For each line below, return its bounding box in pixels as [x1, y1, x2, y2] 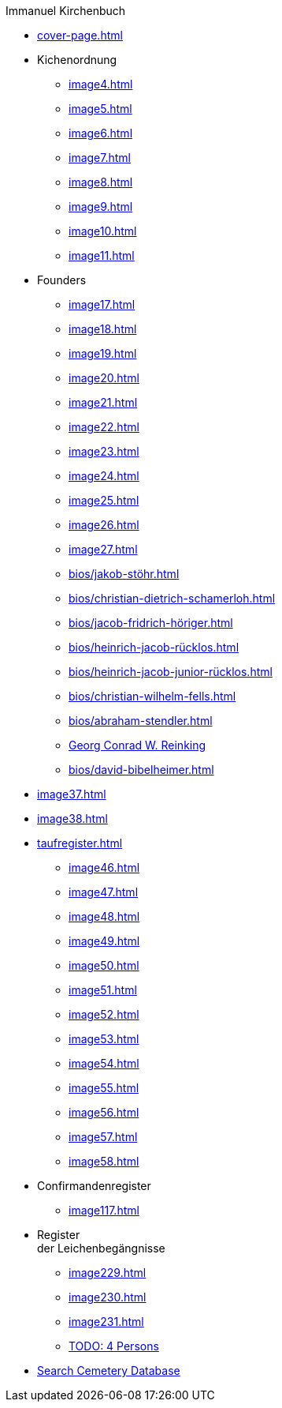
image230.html [69, 1290, 147, 1304]
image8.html [69, 175, 133, 189]
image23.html [69, 445, 139, 458]
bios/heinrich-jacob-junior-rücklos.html [69, 665, 273, 678]
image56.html [69, 1106, 139, 1119]
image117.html [69, 1203, 139, 1217]
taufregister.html [37, 836, 123, 850]
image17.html [69, 298, 135, 311]
